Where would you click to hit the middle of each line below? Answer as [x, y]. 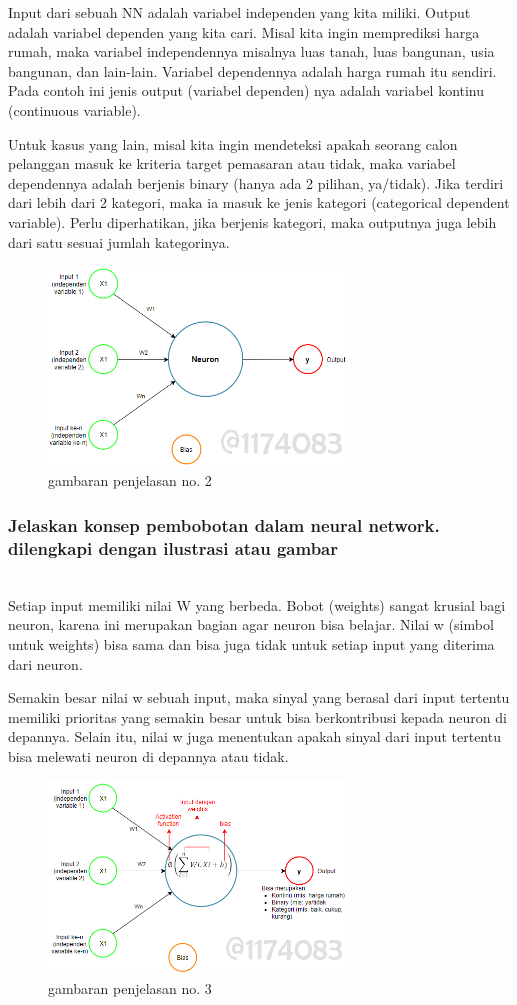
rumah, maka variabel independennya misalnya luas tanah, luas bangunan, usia [251, 51]
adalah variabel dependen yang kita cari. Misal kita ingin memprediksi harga [244, 31]
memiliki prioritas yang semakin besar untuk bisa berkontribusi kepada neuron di [257, 716]
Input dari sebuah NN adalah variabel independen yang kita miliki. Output [239, 12]
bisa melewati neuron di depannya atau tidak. [148, 755]
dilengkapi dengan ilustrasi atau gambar [173, 547]
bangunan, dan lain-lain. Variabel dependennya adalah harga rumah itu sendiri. [252, 70]
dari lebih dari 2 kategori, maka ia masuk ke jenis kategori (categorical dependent [259, 202]
